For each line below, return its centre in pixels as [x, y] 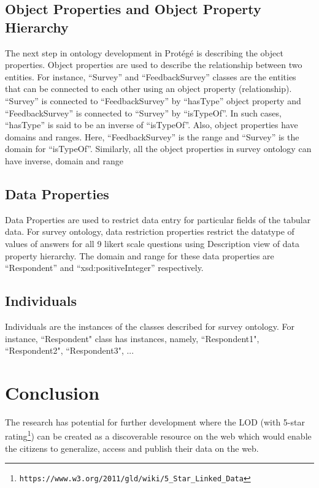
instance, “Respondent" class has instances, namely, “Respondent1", [132, 338]
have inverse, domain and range [64, 160]
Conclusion [52, 392]
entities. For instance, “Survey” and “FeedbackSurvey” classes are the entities [151, 76]
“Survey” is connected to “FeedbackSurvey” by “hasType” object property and [153, 100]
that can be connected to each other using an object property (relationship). [148, 89]
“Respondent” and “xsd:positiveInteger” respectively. [104, 268]
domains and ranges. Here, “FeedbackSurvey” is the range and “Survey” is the [152, 136]
